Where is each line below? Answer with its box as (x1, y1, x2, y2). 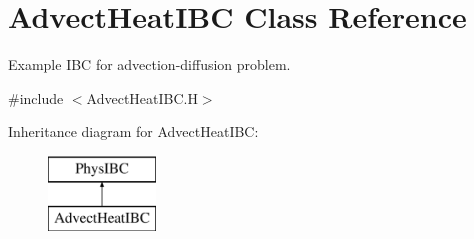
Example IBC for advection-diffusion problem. (8, 54, 291, 75)
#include (8, 87, 64, 108)
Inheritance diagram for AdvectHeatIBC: (8, 121, 259, 142)
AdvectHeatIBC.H (86, 87, 198, 108)
